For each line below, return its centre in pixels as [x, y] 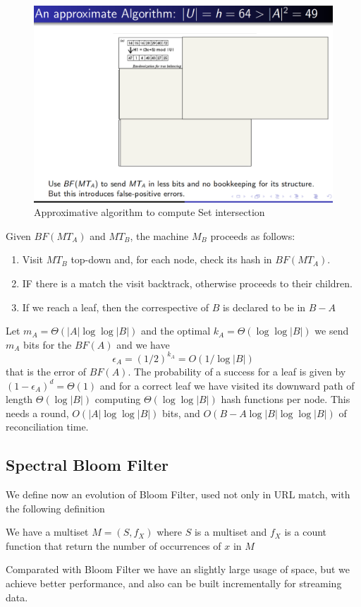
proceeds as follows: [253, 235]
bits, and [181, 413]
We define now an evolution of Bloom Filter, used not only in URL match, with [178, 494]
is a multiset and [231, 532]
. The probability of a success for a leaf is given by [237, 371]
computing [118, 399]
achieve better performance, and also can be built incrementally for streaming [174, 583]
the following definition [55, 508]
